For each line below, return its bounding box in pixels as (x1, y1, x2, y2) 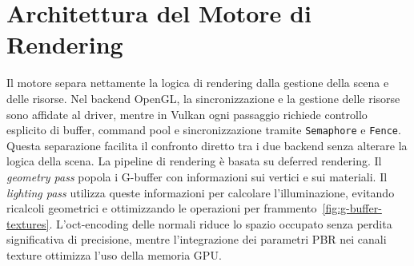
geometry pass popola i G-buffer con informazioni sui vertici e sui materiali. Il (6, 168, 388, 185)
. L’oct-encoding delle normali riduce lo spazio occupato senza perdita (49, 215, 392, 232)
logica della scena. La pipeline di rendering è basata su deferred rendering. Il (6, 153, 382, 169)
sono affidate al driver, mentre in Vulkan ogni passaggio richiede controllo (6, 105, 368, 122)
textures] (6, 215, 50, 232)
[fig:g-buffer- (322, 200, 382, 216)
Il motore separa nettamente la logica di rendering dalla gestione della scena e (6, 74, 389, 91)
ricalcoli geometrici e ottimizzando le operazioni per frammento (6, 200, 317, 216)
